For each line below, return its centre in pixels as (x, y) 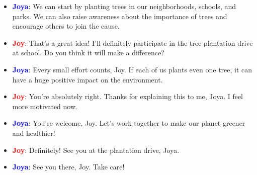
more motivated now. (45, 106)
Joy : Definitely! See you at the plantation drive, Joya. (96, 150)
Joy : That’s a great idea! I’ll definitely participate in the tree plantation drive (133, 42)
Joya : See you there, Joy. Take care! (68, 167)
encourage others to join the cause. (66, 26)
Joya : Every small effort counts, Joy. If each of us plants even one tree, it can (132, 69)
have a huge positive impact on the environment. (88, 79)
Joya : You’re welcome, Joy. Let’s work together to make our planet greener (129, 123)
